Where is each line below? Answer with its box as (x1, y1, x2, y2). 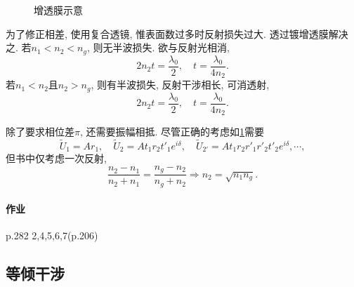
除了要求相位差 (6, 124, 74, 139)
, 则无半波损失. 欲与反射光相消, (86, 40, 230, 55)
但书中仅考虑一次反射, (6, 151, 107, 166)
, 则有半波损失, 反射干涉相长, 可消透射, (91, 77, 270, 92)
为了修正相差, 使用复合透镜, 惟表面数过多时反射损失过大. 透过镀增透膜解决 (6, 26, 348, 41)
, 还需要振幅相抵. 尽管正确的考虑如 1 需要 (79, 124, 265, 139)
